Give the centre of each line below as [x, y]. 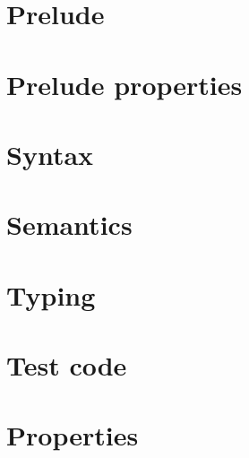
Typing [51, 294]
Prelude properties [124, 84]
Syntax [50, 154]
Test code [67, 365]
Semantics [69, 225]
